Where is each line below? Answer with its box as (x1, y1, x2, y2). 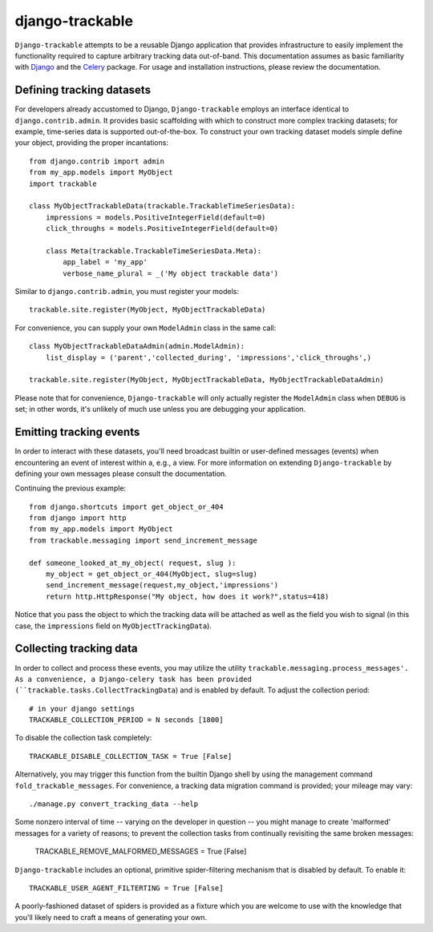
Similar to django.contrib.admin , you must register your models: (14, 287, 240, 297)
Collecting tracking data (14, 642, 138, 656)
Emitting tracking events (14, 426, 140, 439)
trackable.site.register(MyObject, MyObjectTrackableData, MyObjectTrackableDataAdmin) (29, 375, 385, 385)
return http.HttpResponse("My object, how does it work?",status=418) (45, 591, 330, 601)
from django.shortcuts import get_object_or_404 (29, 502, 224, 511)
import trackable (29, 179, 97, 188)
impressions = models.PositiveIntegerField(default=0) (45, 212, 266, 222)
